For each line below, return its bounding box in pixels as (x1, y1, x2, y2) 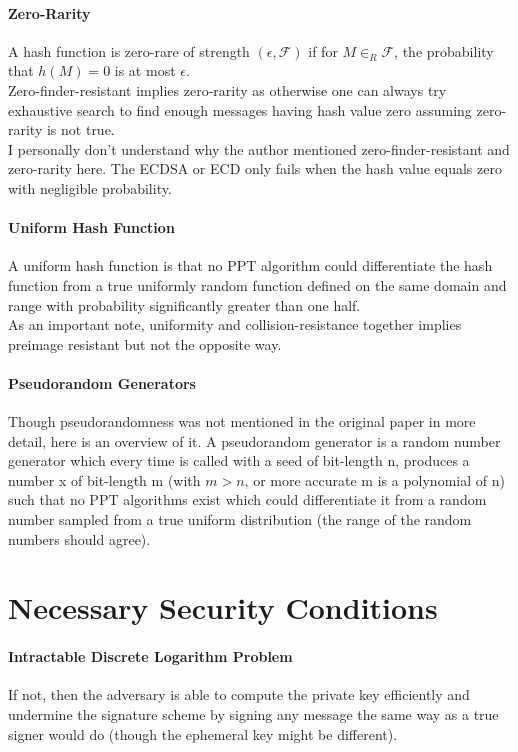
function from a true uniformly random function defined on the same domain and (8, 274, 507, 295)
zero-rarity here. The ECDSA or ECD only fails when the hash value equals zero (8, 158, 502, 179)
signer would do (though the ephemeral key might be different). (8, 723, 398, 744)
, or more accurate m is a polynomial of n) (244, 469, 505, 490)
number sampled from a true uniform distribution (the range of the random (8, 509, 472, 530)
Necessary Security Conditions (8, 587, 438, 628)
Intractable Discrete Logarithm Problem (8, 646, 293, 667)
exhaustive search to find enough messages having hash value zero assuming (8, 99, 472, 120)
